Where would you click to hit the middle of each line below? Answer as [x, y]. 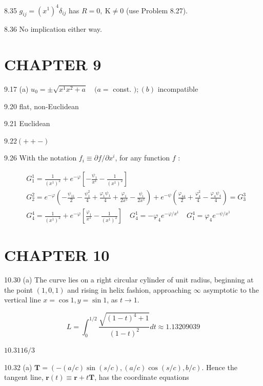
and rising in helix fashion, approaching [129, 289]
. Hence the [220, 367]
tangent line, [24, 377]
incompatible [178, 89]
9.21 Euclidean [27, 123]
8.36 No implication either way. [53, 29]
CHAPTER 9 [53, 64]
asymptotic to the [231, 289]
